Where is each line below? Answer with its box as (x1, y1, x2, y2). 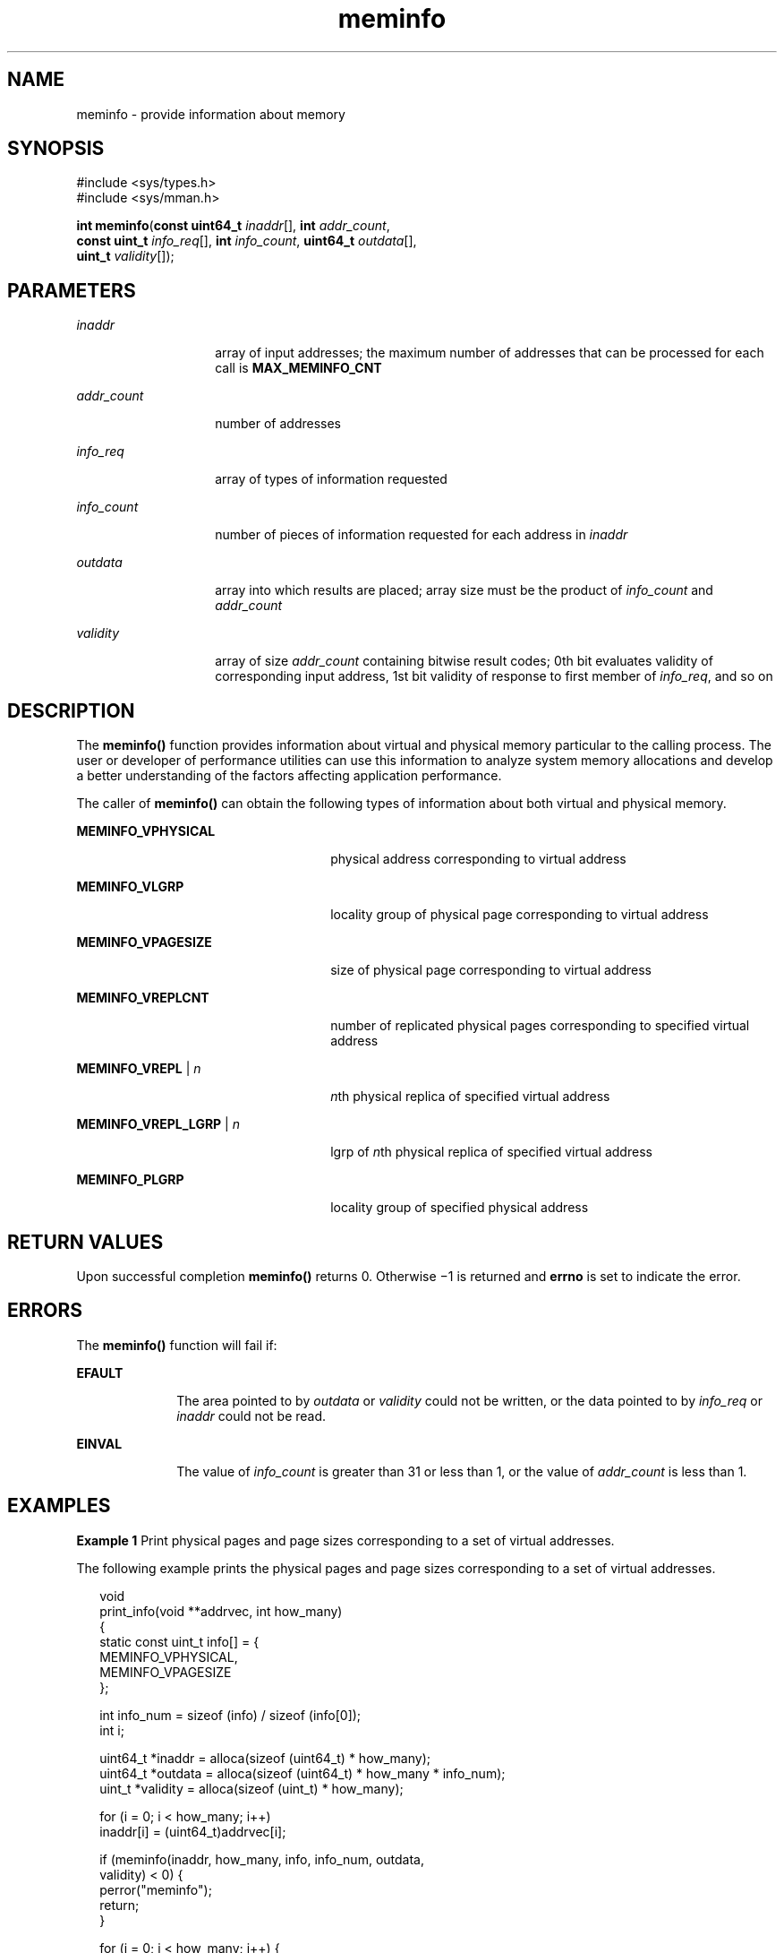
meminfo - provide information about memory (76, 106, 345, 122)
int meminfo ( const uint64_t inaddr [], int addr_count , (76, 218, 390, 234)
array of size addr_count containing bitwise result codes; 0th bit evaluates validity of (215, 653, 713, 669)
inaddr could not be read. (176, 1407, 327, 1424)
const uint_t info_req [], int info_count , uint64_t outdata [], (76, 233, 417, 249)
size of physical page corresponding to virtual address (330, 962, 652, 978)
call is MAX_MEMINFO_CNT (215, 360, 382, 376)
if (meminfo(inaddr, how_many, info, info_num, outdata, (99, 1851, 424, 1867)
